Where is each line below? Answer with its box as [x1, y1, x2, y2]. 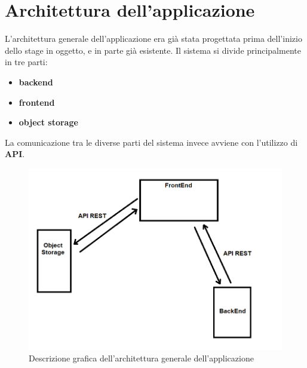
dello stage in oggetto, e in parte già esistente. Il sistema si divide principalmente [5, 44, 301, 56]
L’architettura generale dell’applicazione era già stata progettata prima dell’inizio [5, 32, 302, 45]
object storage [19, 116, 78, 128]
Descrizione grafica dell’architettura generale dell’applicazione [29, 351, 254, 364]
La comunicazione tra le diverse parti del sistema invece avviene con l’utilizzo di [5, 136, 298, 148]
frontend [19, 96, 55, 108]
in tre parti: [5, 56, 48, 68]
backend [19, 75, 53, 88]
